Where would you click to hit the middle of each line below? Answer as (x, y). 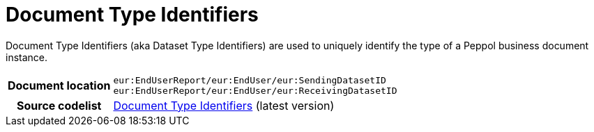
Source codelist (59, 105)
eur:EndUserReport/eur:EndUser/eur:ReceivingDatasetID (255, 90)
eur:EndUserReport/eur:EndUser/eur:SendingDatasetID (250, 80)
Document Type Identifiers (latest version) (224, 105)
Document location (59, 85)
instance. (27, 57)
